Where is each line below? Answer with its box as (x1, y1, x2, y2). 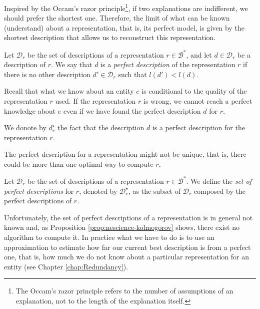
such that (118, 69, 147, 79)
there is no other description (4, 69, 90, 79)
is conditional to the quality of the (141, 86, 247, 96)
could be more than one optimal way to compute (4, 158, 153, 169)
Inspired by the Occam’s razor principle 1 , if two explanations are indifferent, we (4, 2, 248, 13)
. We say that (50, 59, 92, 70)
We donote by (4, 122, 46, 133)
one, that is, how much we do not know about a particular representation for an (4, 251, 249, 262)
